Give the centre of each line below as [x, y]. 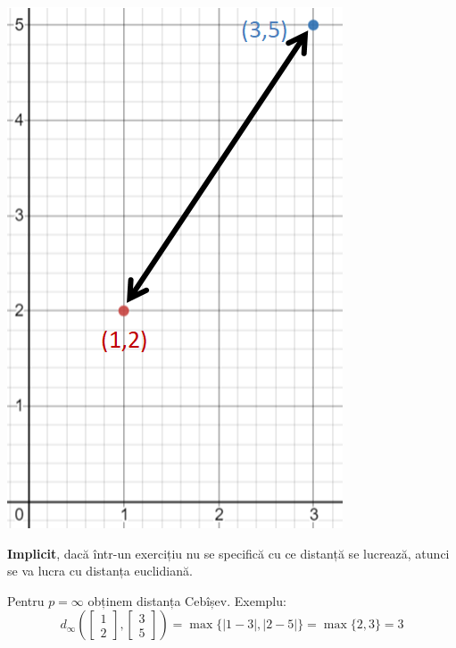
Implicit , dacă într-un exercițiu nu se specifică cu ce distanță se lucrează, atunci [228, 553]
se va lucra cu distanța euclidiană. [100, 571]
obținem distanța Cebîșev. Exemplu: [187, 600]
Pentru [26, 600]
